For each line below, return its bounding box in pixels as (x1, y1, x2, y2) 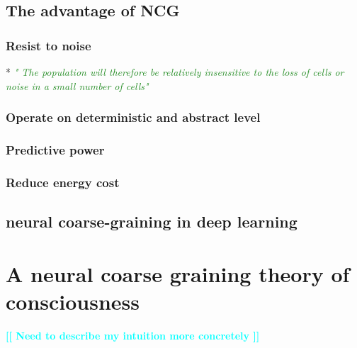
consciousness (6, 286, 140, 315)
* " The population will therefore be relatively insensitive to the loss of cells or (6, 64, 344, 79)
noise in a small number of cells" (6, 78, 149, 93)
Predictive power (6, 140, 105, 158)
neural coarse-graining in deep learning (6, 211, 297, 232)
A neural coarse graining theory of (6, 259, 350, 288)
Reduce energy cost (6, 173, 120, 191)
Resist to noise (6, 36, 91, 54)
